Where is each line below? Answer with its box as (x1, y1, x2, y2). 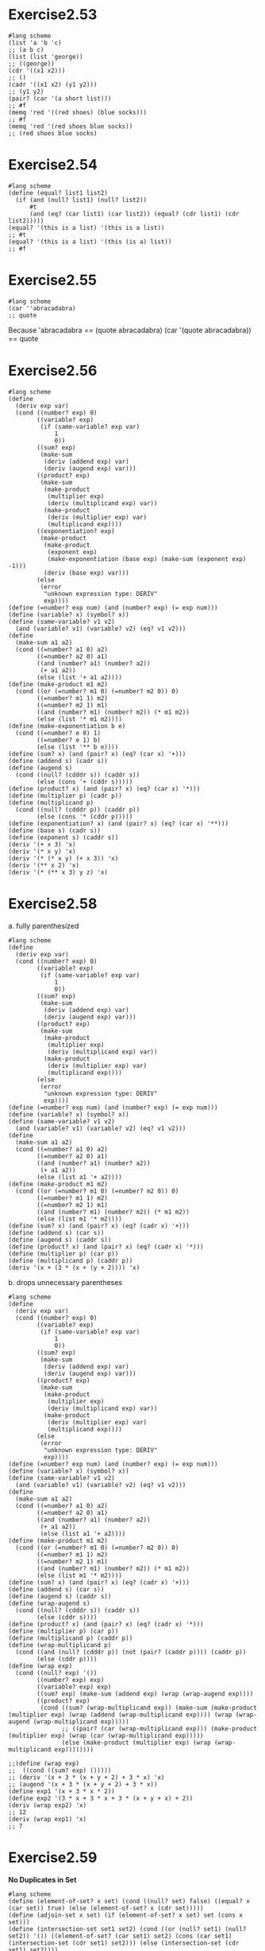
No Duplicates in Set (8, 1875, 77, 1884)
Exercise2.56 (8, 362, 98, 380)
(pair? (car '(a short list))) (8, 94, 112, 103)
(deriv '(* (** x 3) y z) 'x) (8, 868, 109, 876)
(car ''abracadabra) (8, 304, 77, 312)
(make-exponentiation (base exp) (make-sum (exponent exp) (47, 555, 247, 563)
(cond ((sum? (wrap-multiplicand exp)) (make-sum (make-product (40, 1704, 258, 1712)
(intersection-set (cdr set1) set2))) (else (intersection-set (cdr (8, 1939, 240, 1947)
